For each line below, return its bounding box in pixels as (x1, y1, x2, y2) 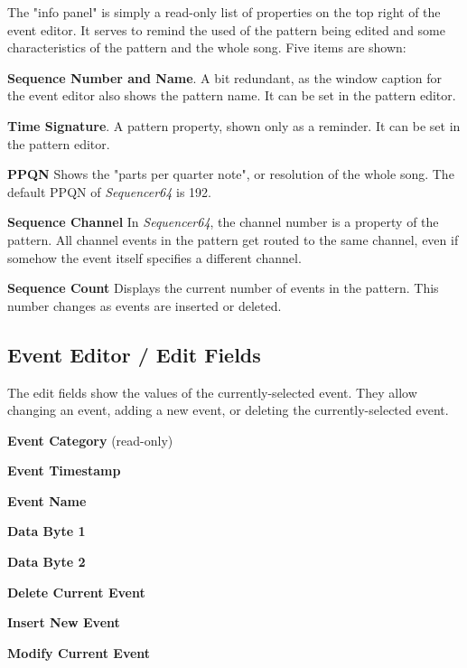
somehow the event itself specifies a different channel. (7, 248, 302, 267)
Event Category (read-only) (7, 430, 173, 449)
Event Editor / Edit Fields (7, 340, 261, 368)
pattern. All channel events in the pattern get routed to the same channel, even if (7, 230, 459, 249)
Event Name (7, 491, 87, 510)
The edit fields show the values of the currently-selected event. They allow (7, 382, 417, 401)
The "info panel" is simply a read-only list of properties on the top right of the (7, 3, 441, 21)
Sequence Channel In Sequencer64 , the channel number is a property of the (7, 212, 439, 231)
